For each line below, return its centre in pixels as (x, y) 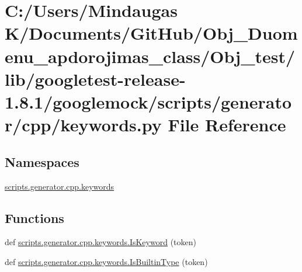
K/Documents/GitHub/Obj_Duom (151, 33)
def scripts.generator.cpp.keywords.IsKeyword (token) (100, 242)
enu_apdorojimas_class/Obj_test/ (150, 56)
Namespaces (42, 161)
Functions (34, 217)
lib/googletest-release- (95, 79)
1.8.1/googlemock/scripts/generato (148, 101)
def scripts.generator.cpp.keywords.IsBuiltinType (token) (106, 261)
